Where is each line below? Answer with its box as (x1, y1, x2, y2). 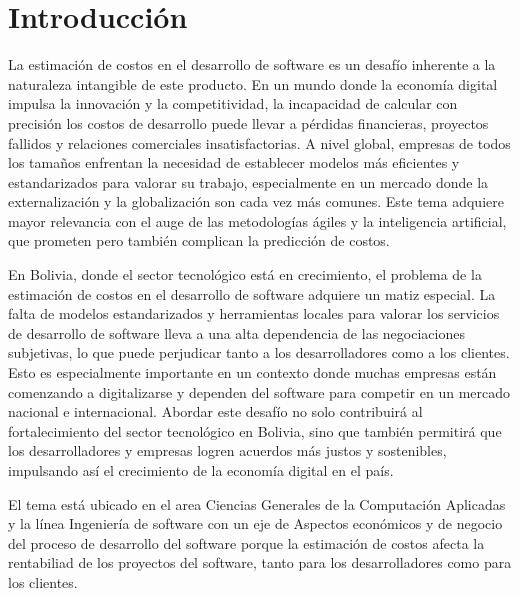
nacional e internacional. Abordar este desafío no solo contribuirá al (8, 401, 423, 422)
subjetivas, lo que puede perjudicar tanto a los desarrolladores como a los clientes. (8, 342, 510, 363)
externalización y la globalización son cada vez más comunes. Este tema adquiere (8, 191, 504, 212)
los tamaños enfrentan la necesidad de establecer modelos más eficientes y (8, 152, 460, 173)
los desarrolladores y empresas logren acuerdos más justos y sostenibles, (8, 440, 447, 461)
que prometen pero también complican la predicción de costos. (8, 230, 390, 251)
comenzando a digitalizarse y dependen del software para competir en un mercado (8, 381, 510, 402)
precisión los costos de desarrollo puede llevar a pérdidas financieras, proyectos (8, 112, 489, 133)
